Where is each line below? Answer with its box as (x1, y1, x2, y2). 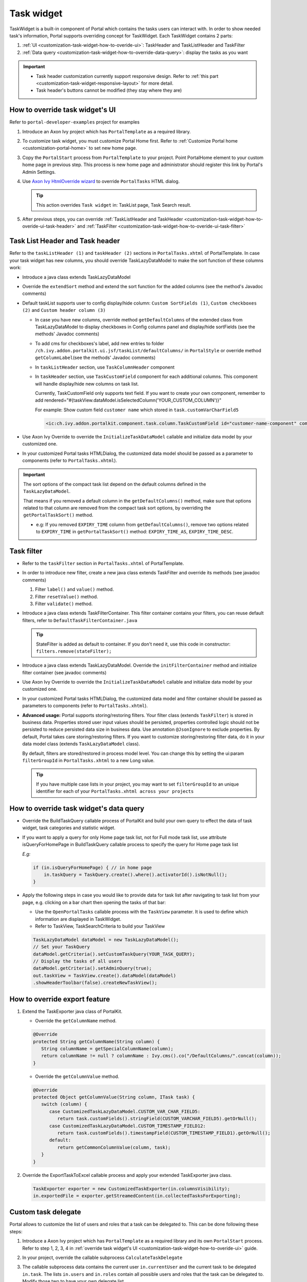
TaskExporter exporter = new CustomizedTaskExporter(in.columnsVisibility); (33, 1186, 230, 1192)
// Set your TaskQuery (33, 944, 90, 950)
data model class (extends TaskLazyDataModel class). (22, 741, 140, 747)
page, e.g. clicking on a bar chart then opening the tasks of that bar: (22, 899, 166, 905)
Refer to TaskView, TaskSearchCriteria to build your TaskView (35, 923, 165, 929)
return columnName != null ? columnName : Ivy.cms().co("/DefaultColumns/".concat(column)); (41, 1053, 281, 1059)
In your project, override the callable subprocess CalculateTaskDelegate (22, 1254, 183, 1260)
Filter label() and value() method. (35, 586, 114, 592)
